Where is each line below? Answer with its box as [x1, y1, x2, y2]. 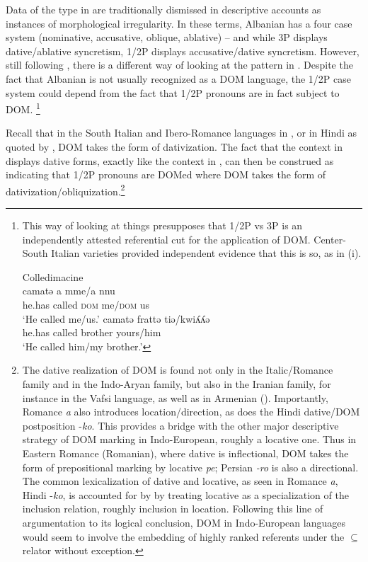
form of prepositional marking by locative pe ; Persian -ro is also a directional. [22, 459, 359, 474]
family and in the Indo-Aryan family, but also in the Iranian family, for [22, 376, 331, 391]
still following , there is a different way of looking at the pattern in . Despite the [6, 57, 353, 72]
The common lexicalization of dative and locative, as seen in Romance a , [22, 474, 338, 488]
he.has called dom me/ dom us [22, 297, 150, 311]
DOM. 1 [6, 100, 40, 116]
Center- [314, 231, 346, 246]
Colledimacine [22, 269, 84, 284]
